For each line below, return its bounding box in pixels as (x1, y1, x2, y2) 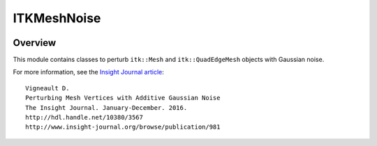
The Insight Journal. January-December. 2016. (25, 104, 188, 111)
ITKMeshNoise (13, 10, 101, 26)
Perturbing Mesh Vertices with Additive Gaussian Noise (25, 94, 221, 102)
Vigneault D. (25, 84, 70, 92)
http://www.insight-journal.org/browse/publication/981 (25, 123, 221, 131)
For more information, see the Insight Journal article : (13, 68, 164, 76)
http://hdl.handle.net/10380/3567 (25, 113, 143, 122)
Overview (13, 37, 57, 49)
